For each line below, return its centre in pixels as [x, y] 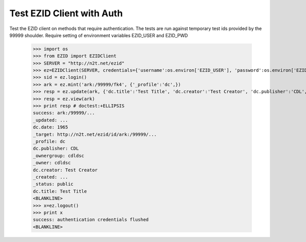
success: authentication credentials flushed [91, 220]
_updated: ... [50, 120]
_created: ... [50, 177]
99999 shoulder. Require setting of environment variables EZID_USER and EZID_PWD [99, 35]
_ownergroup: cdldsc [58, 156]
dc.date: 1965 [50, 127]
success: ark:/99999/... [64, 113]
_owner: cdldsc [52, 163]
